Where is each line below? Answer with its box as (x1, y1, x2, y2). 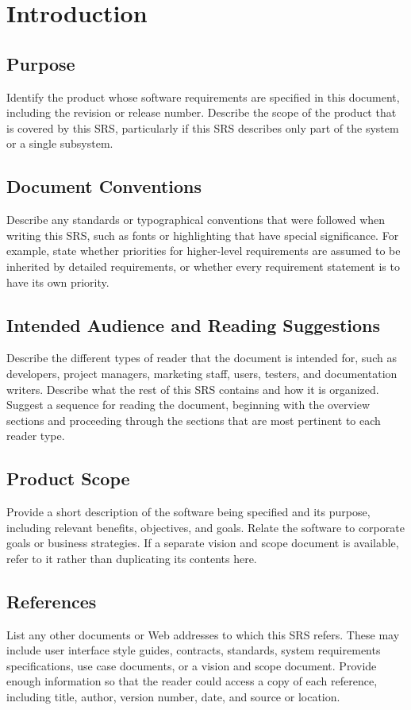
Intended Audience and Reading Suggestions (6, 312, 381, 337)
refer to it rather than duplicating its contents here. (6, 550, 257, 566)
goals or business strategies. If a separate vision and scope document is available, (6, 534, 399, 551)
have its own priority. (6, 273, 109, 290)
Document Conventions (6, 174, 202, 199)
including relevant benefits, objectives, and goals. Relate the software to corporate (6, 519, 405, 535)
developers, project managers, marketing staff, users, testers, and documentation (6, 365, 398, 381)
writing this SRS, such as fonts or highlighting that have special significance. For (6, 226, 399, 243)
